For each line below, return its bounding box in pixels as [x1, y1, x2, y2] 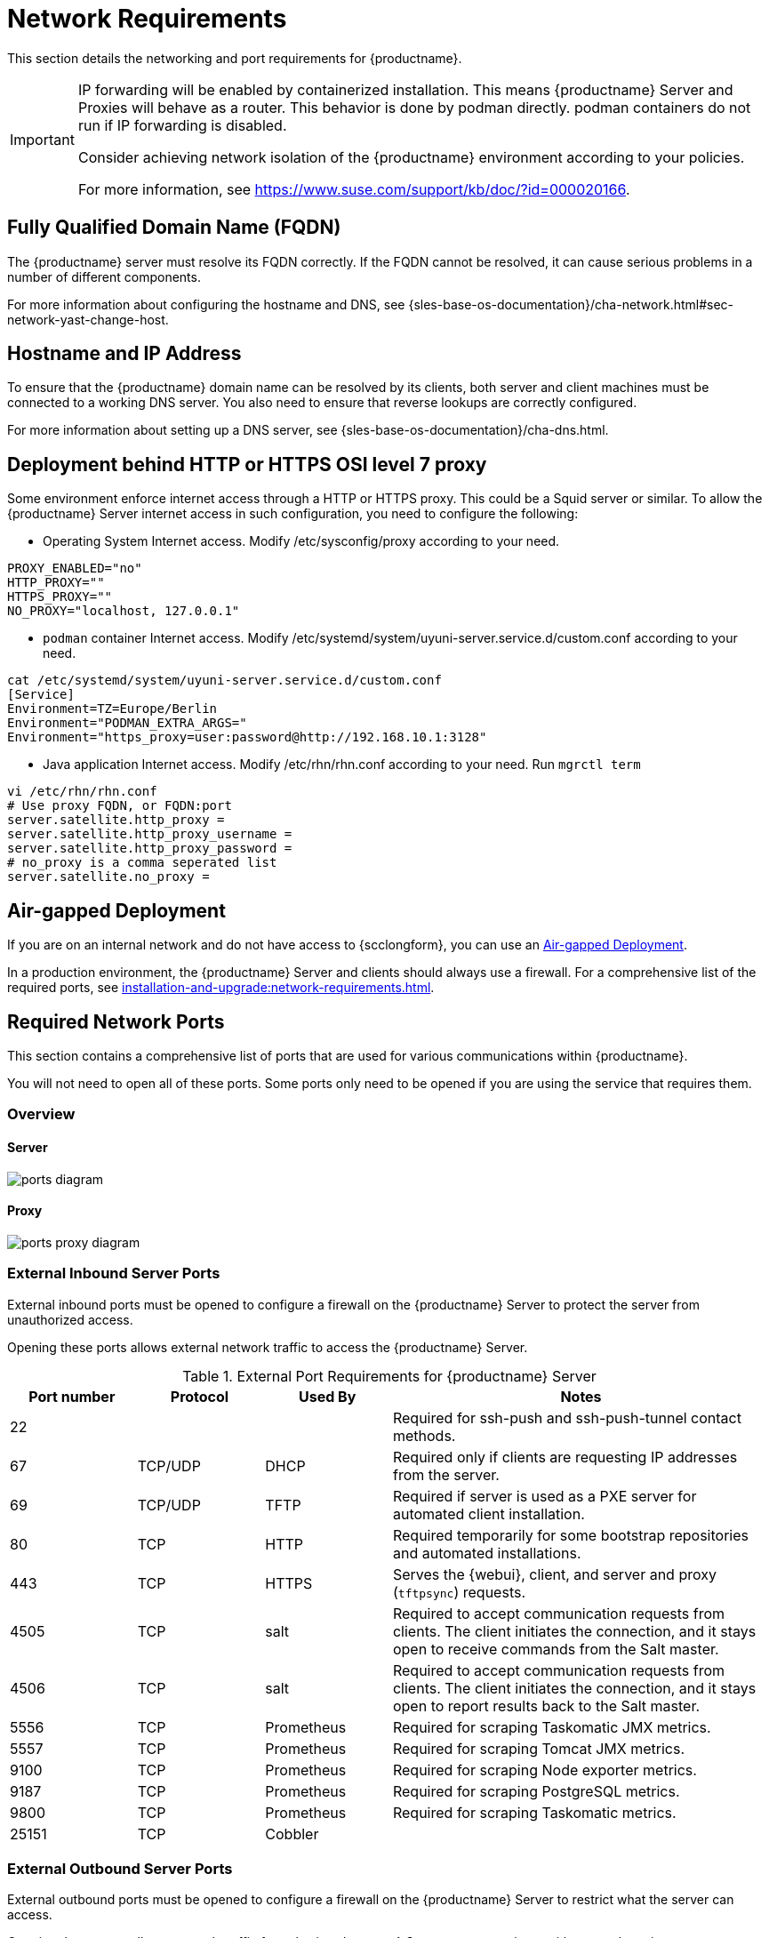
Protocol [170, 1387, 229, 1405]
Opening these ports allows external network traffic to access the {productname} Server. [7, 1339, 528, 1355]
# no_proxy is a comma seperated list [7, 855, 277, 870]
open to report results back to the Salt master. [392, 1696, 701, 1715]
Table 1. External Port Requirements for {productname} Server [182, 1366, 597, 1385]
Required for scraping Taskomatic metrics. [392, 1803, 677, 1822]
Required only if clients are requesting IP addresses [392, 1447, 738, 1466]
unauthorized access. [7, 1311, 133, 1327]
